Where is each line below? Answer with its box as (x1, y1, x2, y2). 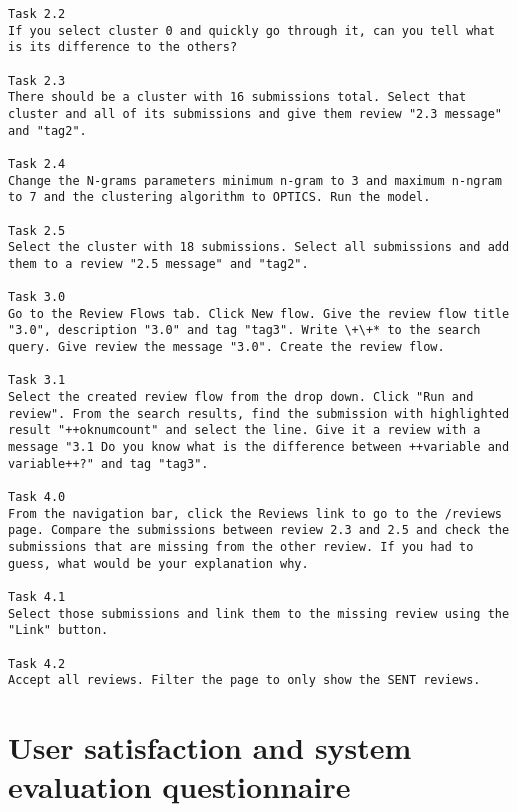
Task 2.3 (8, 73, 66, 88)
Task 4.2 (8, 656, 66, 671)
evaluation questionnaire (8, 766, 351, 807)
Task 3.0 (8, 290, 66, 305)
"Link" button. (8, 623, 109, 638)
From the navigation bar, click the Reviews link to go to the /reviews (8, 506, 502, 521)
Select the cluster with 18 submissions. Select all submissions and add (8, 240, 510, 255)
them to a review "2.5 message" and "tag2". (8, 256, 309, 271)
